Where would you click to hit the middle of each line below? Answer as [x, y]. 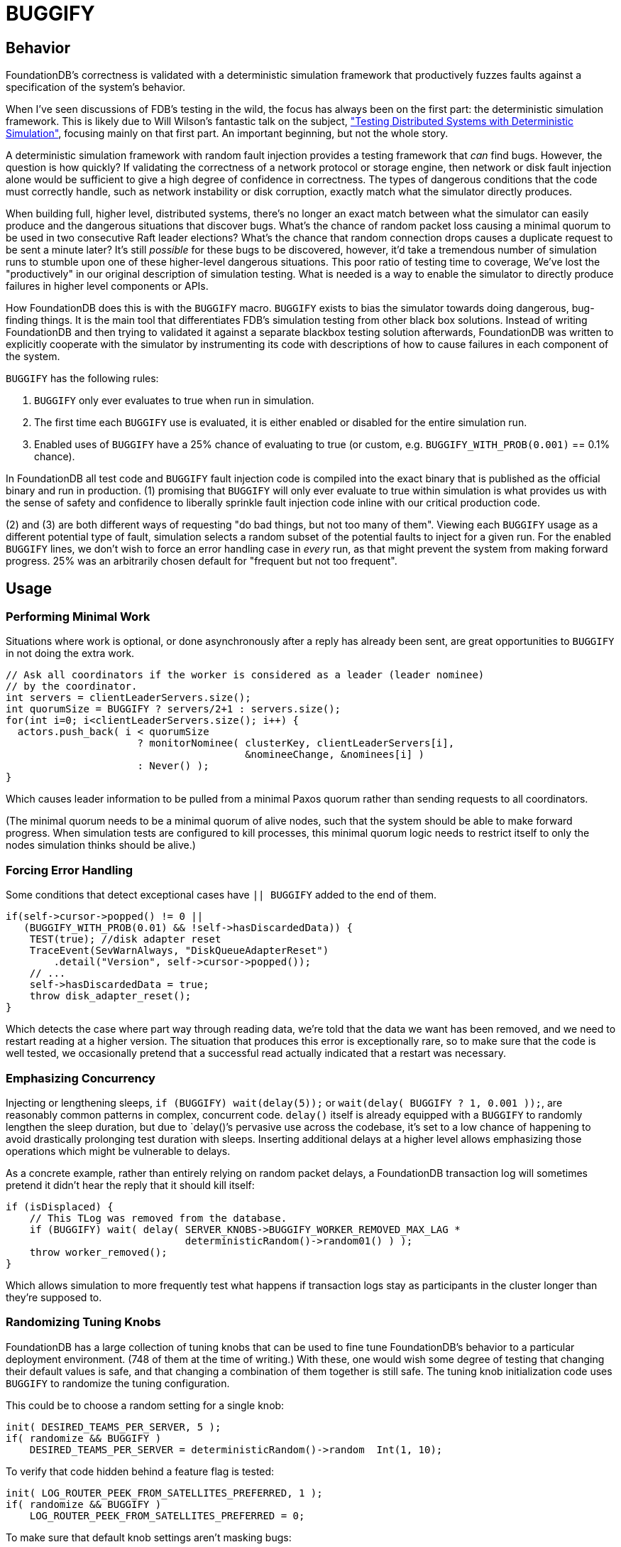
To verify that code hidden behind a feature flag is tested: [140, 1471]
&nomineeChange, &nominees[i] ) [335, 755]
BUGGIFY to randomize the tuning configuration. [118, 1383]
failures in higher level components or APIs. [107, 286]
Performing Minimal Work [78, 617]
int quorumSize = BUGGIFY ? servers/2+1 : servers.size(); [174, 709]
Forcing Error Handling [70, 870]
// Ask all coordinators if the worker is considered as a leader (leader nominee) [245, 675]
